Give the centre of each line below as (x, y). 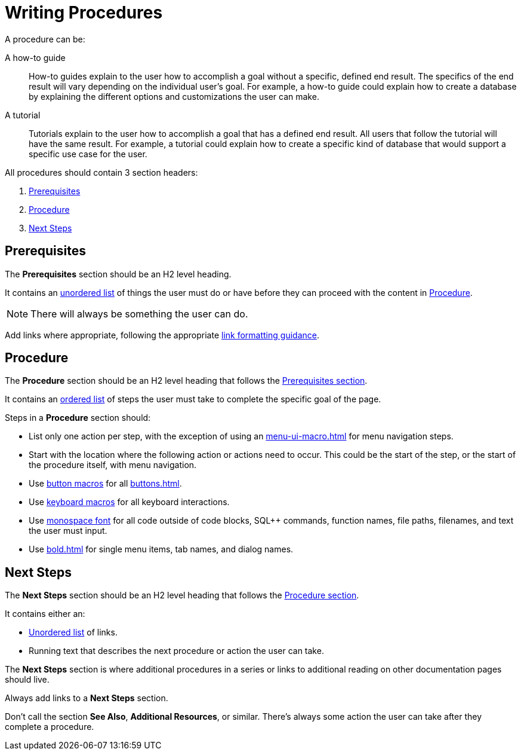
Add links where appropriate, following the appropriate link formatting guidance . (162, 335)
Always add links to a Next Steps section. (87, 698)
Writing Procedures (84, 13)
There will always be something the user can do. (139, 314)
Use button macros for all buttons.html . (105, 484)
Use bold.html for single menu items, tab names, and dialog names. (161, 549)
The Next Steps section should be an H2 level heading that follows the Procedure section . (182, 595)
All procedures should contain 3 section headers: (101, 172)
